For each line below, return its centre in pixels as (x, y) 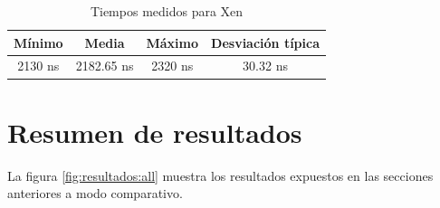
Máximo (172, 42)
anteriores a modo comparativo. (95, 193)
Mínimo (38, 42)
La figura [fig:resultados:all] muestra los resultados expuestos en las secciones (220, 175)
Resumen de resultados (155, 132)
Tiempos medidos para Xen (167, 11)
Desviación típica (266, 42)
